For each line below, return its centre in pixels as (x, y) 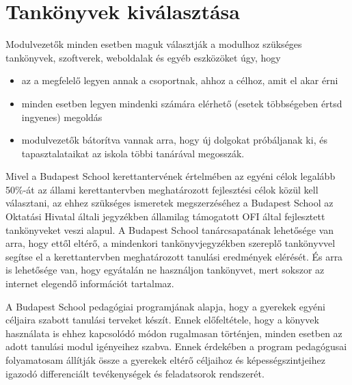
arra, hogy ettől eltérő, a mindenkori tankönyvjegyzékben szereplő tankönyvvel (171, 243)
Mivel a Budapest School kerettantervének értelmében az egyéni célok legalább (171, 176)
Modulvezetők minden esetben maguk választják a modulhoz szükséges (154, 44)
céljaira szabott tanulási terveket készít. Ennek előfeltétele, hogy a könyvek (162, 320)
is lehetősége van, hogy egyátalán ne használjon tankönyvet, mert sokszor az (165, 270)
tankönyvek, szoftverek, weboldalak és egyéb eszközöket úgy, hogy (143, 57)
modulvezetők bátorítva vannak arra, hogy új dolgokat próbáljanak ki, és (174, 140)
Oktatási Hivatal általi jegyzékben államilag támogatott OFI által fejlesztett (165, 216)
